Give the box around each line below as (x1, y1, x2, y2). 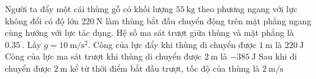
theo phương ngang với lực (198, 2, 298, 15)
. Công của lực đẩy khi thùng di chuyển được (88, 38, 257, 50)
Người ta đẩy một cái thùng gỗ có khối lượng (5, 2, 173, 15)
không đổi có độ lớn (5, 14, 79, 27)
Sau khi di (259, 50, 297, 63)
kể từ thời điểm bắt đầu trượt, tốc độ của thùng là (70, 61, 260, 74)
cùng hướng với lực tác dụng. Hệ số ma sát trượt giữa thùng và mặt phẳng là (5, 26, 294, 39)
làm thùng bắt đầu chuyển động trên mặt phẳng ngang (105, 14, 312, 27)
